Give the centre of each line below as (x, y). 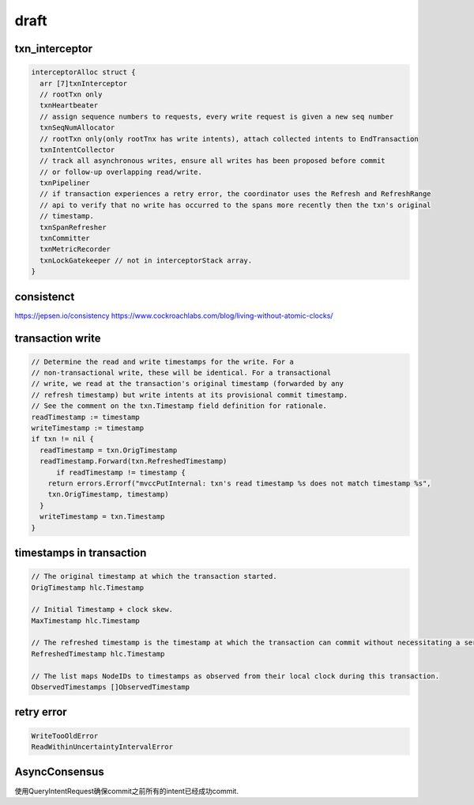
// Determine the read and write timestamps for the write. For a (162, 361)
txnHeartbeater (69, 106)
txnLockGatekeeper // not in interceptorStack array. (146, 260)
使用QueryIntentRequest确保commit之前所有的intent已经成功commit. (126, 791)
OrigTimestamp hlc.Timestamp (88, 588)
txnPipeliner (65, 183)
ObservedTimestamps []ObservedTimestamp (110, 687)
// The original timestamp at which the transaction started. (154, 576)
